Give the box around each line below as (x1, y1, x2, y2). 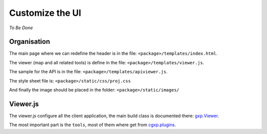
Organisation (9, 38, 50, 46)
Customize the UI (9, 7, 82, 18)
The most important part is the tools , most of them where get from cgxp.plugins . (9, 122, 176, 128)
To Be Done (9, 25, 33, 31)
